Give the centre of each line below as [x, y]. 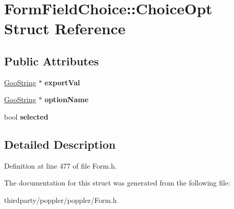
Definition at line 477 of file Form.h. [61, 165]
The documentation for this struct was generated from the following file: [117, 183]
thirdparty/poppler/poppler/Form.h [61, 200]
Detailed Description [60, 144]
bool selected [26, 116]
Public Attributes [52, 61]
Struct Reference [65, 28]
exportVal [62, 82]
